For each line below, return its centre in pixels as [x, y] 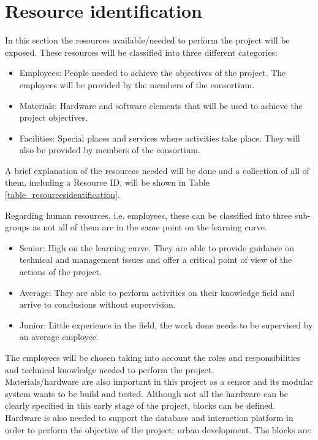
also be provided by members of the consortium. [110, 150]
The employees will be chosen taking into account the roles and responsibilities [153, 357]
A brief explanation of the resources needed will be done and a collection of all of [157, 170]
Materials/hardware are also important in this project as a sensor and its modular [159, 381]
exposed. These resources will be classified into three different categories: [141, 52]
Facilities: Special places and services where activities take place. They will [160, 138]
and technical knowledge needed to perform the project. [110, 369]
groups [17, 227]
